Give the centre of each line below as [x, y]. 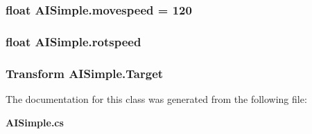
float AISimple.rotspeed [73, 41]
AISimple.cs [35, 122]
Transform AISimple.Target [85, 73]
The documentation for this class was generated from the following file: [156, 98]
